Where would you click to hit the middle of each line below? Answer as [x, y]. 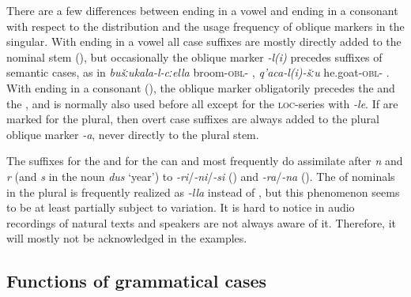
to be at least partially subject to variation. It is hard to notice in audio [181, 207]
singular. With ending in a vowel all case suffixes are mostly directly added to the [204, 41]
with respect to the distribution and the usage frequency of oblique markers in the [205, 26]
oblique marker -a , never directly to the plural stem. [133, 134]
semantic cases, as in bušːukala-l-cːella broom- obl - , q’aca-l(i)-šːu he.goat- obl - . [198, 72]
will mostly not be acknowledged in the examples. [127, 238]
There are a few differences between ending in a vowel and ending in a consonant [202, 10]
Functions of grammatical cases [137, 281]
